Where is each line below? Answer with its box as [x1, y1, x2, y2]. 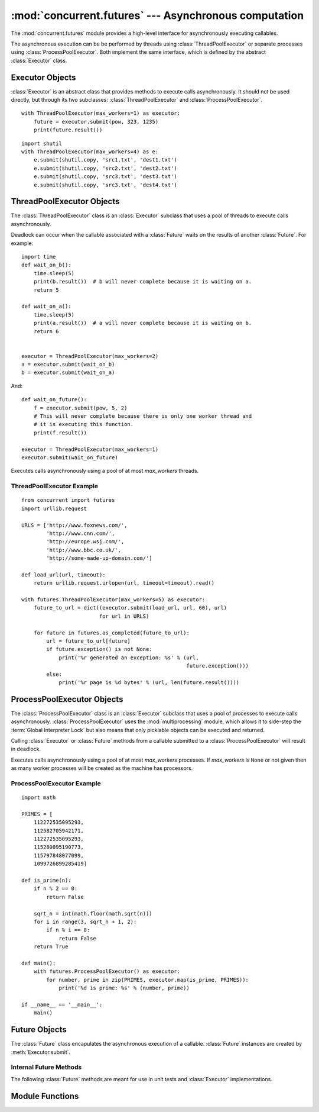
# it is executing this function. [33, 421, 134, 428]
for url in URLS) [99, 613, 149, 620]
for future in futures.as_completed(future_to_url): [33, 629, 190, 636]
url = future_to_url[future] [46, 637, 131, 644]
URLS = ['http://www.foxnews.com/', [21, 521, 128, 528]
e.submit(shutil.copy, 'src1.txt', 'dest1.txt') [33, 157, 177, 163]
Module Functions [11, 1091, 79, 1101]
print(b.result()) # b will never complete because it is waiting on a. [33, 278, 252, 285]
